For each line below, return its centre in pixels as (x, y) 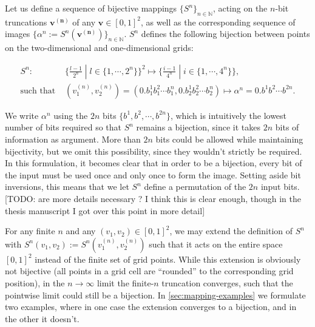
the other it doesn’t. (42, 318)
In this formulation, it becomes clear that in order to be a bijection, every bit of (154, 163)
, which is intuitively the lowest (229, 115)
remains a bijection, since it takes (198, 127)
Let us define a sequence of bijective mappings (91, 8)
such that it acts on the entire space (216, 244)
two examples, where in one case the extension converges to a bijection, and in (151, 307)
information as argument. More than (73, 139)
